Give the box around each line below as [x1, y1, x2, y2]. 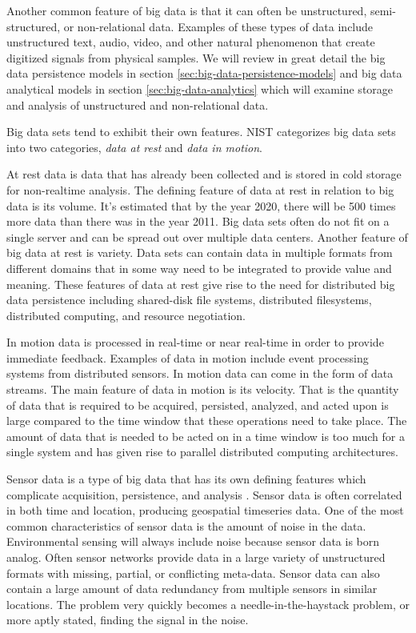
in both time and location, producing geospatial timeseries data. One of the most [6, 502, 404, 519]
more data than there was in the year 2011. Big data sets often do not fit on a [6, 213, 390, 230]
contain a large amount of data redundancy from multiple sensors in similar [6, 580, 378, 597]
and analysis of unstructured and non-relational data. [6, 96, 269, 113]
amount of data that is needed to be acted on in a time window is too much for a [6, 427, 405, 444]
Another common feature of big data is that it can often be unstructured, [6, 2, 367, 18]
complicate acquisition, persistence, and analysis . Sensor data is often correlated [6, 486, 402, 503]
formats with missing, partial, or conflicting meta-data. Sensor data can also [6, 564, 380, 581]
